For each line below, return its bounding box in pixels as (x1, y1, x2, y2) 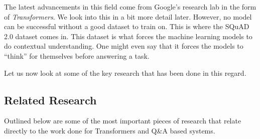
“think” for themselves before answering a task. (4, 50, 150, 61)
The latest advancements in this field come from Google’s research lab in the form (4, 2, 256, 12)
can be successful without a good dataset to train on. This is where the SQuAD (4, 21, 249, 32)
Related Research (4, 92, 97, 107)
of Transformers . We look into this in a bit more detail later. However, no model (4, 11, 252, 22)
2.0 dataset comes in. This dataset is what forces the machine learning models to (4, 31, 252, 41)
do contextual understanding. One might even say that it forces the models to (4, 41, 243, 51)
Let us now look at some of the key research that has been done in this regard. (4, 67, 246, 78)
